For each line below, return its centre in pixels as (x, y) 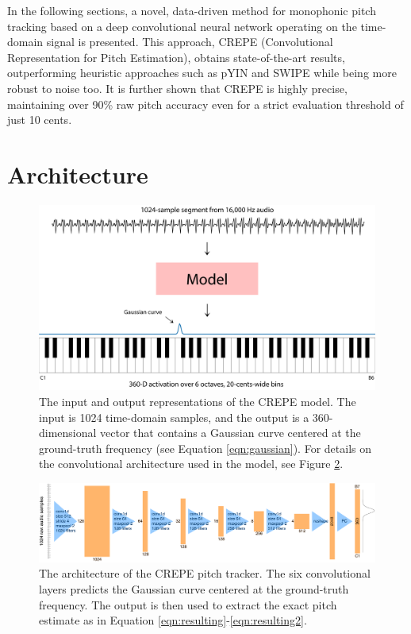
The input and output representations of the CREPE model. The (198, 401)
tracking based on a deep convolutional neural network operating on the (182, 26)
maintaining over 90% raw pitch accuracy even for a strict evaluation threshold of (205, 104)
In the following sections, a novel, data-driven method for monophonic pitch (192, 10)
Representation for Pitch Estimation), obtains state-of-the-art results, (176, 57)
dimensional (68, 433)
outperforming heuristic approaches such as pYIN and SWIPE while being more (202, 73)
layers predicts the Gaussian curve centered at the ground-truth (194, 588)
